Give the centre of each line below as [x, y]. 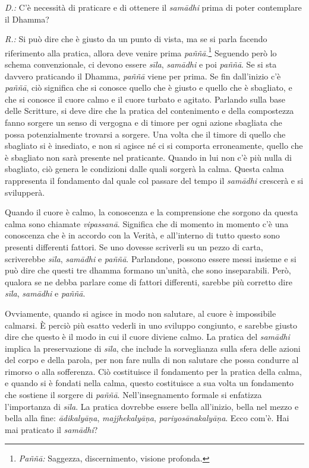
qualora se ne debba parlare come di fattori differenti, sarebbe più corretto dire [149, 281]
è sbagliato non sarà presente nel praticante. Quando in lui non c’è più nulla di [148, 157]
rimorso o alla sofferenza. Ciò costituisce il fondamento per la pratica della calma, [153, 371]
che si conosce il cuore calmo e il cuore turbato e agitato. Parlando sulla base [145, 99]
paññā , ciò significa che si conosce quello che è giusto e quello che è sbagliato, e [149, 87]
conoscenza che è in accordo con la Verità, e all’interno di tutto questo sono [142, 235]
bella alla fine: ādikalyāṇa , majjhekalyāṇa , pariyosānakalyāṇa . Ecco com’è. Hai [147, 418]
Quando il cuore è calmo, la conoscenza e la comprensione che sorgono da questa [152, 212]
